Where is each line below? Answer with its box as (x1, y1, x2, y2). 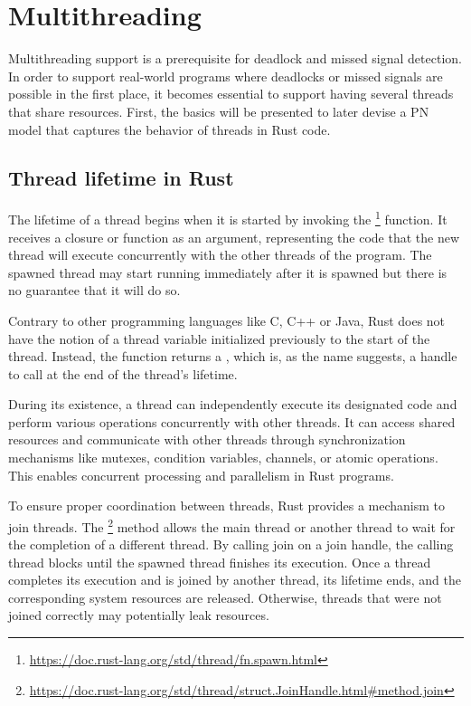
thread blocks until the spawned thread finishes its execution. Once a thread (8, 552, 431, 571)
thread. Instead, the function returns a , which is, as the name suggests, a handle (8, 347, 457, 366)
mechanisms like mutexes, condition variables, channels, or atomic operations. (8, 448, 438, 467)
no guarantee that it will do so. (8, 281, 181, 300)
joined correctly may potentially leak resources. (8, 606, 269, 625)
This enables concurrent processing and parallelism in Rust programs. (8, 465, 394, 484)
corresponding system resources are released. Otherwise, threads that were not (8, 587, 442, 606)
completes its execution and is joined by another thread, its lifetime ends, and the (8, 570, 461, 589)
